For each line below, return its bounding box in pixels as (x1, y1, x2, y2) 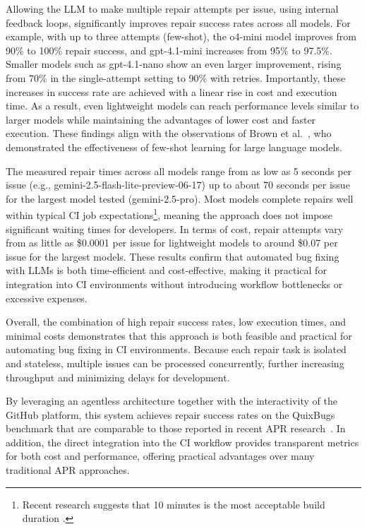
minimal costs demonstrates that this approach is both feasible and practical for (6, 328, 352, 343)
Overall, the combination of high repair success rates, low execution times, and (6, 314, 346, 329)
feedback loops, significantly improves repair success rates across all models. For (6, 15, 351, 30)
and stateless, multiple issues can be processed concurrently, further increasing (6, 355, 344, 370)
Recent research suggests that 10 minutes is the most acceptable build (22, 497, 325, 511)
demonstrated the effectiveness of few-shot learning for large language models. (6, 139, 342, 154)
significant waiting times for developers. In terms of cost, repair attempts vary (6, 221, 344, 236)
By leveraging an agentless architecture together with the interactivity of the (6, 393, 337, 408)
